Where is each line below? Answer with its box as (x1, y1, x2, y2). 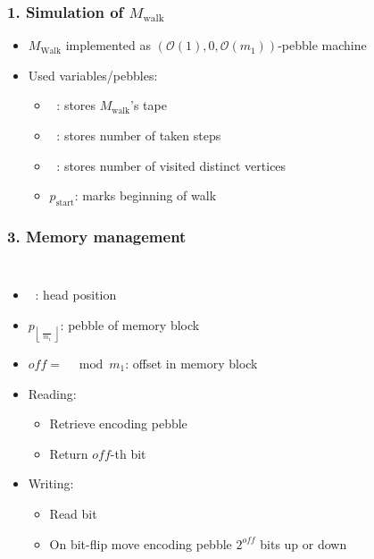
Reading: (28, 384, 77, 402)
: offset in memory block (125, 353, 258, 372)
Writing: (28, 474, 74, 493)
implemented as (65, 36, 152, 55)
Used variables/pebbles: (28, 65, 158, 84)
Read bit (49, 504, 97, 522)
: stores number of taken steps (56, 126, 221, 144)
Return (49, 444, 88, 462)
